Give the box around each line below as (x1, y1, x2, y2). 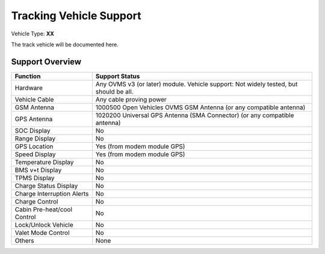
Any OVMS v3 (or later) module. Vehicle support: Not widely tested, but (95, 80, 298, 88)
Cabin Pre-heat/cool (14, 205, 72, 213)
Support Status (95, 72, 140, 80)
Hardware (14, 83, 43, 92)
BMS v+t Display (14, 166, 62, 174)
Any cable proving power (95, 95, 167, 103)
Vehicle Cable (14, 95, 54, 103)
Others (14, 236, 34, 244)
